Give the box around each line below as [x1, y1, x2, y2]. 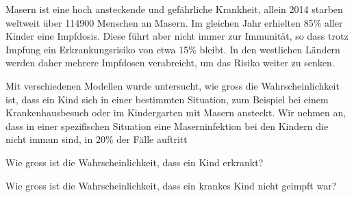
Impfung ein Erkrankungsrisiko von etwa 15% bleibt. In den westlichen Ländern [5, 42, 340, 56]
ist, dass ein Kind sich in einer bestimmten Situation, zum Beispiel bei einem [5, 92, 329, 106]
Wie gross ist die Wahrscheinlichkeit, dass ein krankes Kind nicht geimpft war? [5, 178, 337, 192]
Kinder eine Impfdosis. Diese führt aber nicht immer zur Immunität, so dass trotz [5, 29, 349, 43]
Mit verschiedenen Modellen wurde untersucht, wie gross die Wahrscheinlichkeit [5, 78, 340, 92]
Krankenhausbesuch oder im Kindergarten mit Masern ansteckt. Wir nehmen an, [5, 105, 346, 120]
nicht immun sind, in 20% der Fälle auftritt [5, 132, 188, 146]
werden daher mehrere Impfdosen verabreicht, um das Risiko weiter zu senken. [5, 55, 335, 70]
